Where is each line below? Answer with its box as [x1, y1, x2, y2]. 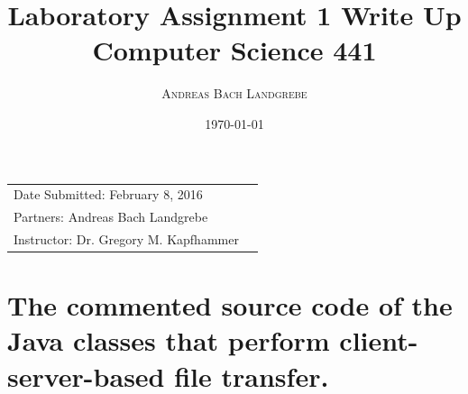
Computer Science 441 [92, 32, 377, 69]
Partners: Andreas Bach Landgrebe [14, 207, 208, 226]
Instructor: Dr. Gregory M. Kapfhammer [14, 229, 239, 248]
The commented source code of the [7, 287, 453, 324]
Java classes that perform [7, 322, 330, 359]
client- [339, 322, 418, 359]
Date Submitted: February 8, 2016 [14, 185, 203, 204]
